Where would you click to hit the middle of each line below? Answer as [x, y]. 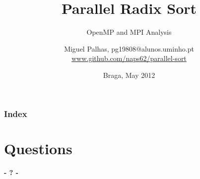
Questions [38, 148]
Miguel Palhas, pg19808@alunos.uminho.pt [129, 48]
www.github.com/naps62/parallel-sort [129, 58]
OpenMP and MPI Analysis [129, 32]
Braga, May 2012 [129, 75]
